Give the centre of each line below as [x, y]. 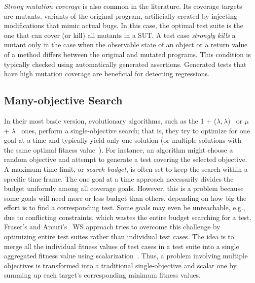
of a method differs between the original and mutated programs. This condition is [127, 54]
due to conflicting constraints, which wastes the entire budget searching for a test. [128, 217]
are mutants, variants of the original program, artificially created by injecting [121, 16]
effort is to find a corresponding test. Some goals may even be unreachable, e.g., [125, 207]
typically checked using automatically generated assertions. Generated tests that [125, 64]
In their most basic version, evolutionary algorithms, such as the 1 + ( [110, 120]
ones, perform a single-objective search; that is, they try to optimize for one [136, 130]
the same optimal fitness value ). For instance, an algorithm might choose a [119, 149]
